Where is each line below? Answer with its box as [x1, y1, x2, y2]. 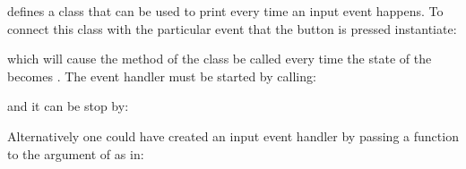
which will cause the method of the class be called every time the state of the [7, 49, 432, 68]
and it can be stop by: [7, 97, 129, 115]
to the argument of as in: [7, 144, 144, 163]
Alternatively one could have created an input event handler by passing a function [7, 126, 459, 145]
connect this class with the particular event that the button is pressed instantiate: [7, 19, 457, 38]
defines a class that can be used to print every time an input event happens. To [7, 2, 444, 20]
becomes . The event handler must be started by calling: [7, 66, 316, 85]
